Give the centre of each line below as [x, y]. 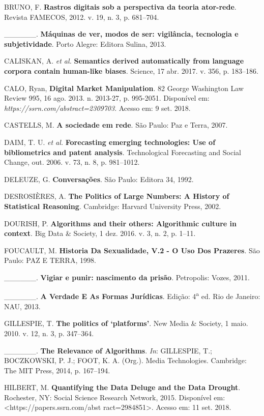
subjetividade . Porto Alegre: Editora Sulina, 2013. [85, 43]
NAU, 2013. [22, 306]
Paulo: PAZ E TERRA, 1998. [50, 260]
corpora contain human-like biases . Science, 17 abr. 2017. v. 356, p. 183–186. [131, 70]
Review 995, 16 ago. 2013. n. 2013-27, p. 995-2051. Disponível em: [107, 98]
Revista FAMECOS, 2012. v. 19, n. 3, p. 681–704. [82, 17]
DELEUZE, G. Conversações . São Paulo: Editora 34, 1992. [99, 179]
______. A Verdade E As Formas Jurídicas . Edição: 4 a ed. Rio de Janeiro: [132, 295]
